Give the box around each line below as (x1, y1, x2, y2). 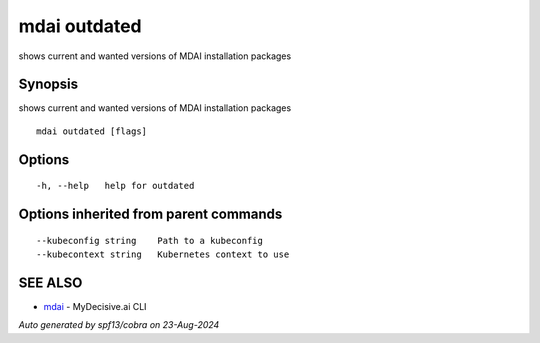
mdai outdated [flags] (36, 125, 148, 137)
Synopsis (18, 76, 79, 93)
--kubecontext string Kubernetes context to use (36, 249, 290, 260)
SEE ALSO (18, 274, 83, 291)
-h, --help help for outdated (36, 180, 195, 192)
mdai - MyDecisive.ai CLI (43, 300, 147, 312)
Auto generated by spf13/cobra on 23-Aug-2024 (18, 319, 220, 331)
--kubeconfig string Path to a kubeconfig (36, 235, 264, 246)
